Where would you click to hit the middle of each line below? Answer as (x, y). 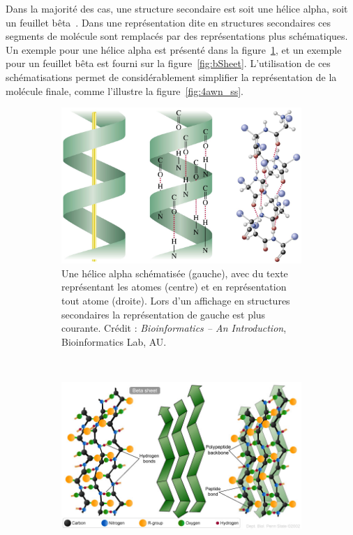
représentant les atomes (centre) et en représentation (174, 287)
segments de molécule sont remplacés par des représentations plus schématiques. (177, 36)
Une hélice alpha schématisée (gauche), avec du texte (175, 273)
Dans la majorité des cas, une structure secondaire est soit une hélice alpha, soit (177, 8)
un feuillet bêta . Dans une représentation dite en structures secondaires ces (168, 22)
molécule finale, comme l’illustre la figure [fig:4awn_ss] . (125, 90)
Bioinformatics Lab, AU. (114, 341)
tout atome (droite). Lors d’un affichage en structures (176, 300)
